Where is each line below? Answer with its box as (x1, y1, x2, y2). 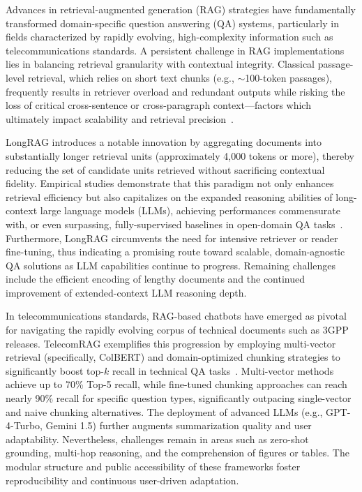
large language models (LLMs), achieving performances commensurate (40, 203, 340, 218)
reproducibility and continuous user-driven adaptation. (6, 472, 239, 487)
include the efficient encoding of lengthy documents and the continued (6, 271, 306, 286)
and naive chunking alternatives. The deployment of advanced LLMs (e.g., (6, 404, 323, 419)
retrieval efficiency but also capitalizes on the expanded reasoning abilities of (6, 189, 333, 204)
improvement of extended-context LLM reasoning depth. (6, 285, 247, 299)
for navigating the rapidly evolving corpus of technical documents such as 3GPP (6, 322, 349, 337)
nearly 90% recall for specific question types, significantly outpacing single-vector (6, 391, 352, 405)
